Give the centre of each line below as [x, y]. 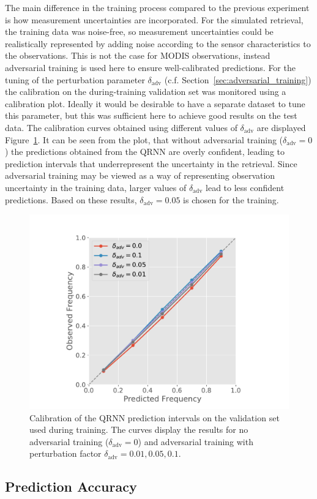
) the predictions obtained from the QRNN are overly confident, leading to [145, 152]
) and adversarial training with [196, 441]
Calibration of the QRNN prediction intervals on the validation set [155, 417]
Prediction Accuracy [71, 486]
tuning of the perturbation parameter [75, 79]
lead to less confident [245, 187]
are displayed [281, 127]
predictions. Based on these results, [71, 199]
